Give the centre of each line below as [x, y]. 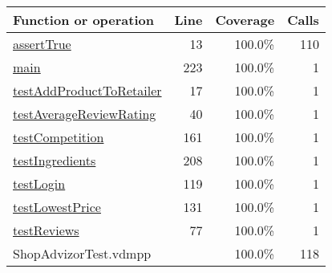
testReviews [46, 230]
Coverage [245, 20]
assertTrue [42, 44]
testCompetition [59, 137]
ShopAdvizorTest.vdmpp [82, 253]
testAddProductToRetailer [87, 90]
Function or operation [83, 20]
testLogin [39, 183]
